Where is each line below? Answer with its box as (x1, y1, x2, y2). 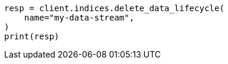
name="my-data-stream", (24, 13, 135, 22)
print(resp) (4, 32, 59, 41)
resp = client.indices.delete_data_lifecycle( (4, 4, 224, 13)
